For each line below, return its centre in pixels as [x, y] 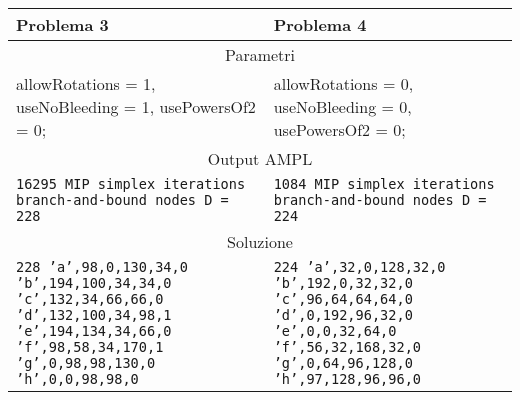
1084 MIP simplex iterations [384, 184]
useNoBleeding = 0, [342, 106]
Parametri [260, 54]
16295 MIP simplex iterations [131, 184]
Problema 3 [62, 24]
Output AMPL [260, 158]
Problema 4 [320, 24]
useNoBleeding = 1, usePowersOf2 [136, 106]
